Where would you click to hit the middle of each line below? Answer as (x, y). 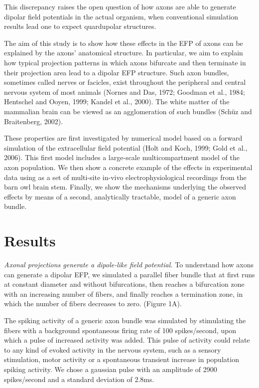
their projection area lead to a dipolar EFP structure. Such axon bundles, (117, 72)
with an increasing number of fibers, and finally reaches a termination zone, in (124, 293)
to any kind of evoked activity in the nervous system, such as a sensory (113, 349)
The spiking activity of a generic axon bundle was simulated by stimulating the (125, 320)
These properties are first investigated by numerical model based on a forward (123, 138)
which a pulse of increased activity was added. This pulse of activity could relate (127, 340)
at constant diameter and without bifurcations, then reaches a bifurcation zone (124, 284)
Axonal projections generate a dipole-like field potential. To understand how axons (129, 264)
